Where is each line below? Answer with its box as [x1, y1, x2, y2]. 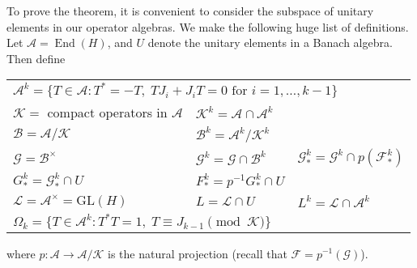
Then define [6, 49, 66, 66]
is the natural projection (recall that [108, 245, 287, 262]
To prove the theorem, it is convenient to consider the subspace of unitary [6, 2, 374, 19]
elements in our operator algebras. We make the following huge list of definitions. [6, 18, 409, 35]
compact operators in [47, 103, 168, 122]
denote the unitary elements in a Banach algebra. [147, 34, 393, 51]
